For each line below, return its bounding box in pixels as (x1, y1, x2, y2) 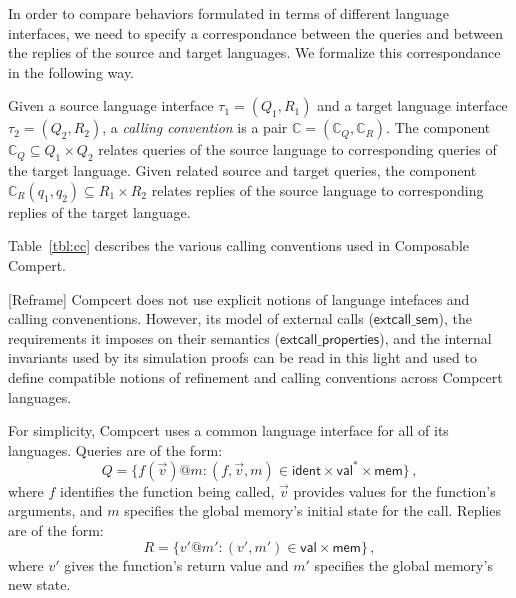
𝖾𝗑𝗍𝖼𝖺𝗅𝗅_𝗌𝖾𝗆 (373, 313, 439, 328)
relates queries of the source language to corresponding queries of (98, 139, 497, 160)
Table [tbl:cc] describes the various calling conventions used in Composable (8, 235, 469, 256)
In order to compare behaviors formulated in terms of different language (8, 3, 450, 23)
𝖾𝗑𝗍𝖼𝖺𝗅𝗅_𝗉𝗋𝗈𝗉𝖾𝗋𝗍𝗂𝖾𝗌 (279, 332, 380, 347)
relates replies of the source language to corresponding (151, 179, 484, 200)
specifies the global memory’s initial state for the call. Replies (124, 500, 501, 521)
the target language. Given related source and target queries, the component (8, 160, 477, 181)
